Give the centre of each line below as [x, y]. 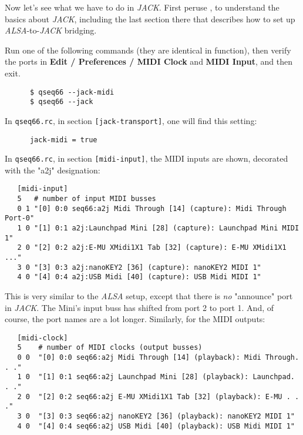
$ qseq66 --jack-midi [72, 92]
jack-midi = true [63, 140]
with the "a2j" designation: [53, 170]
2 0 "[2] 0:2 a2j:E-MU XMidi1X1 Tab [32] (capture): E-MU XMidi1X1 [152, 248]
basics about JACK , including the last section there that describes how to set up [150, 19]
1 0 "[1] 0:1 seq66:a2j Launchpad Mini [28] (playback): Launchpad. [156, 377]
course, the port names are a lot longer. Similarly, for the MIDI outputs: [135, 319]
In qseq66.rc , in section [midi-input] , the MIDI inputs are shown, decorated [147, 158]
